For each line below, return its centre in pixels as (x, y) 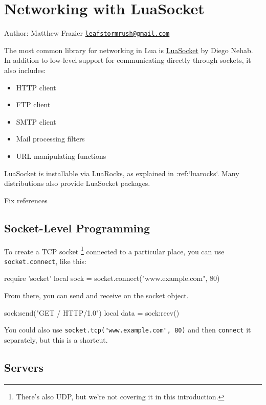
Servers (24, 367)
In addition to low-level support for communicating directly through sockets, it (128, 60)
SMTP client (36, 121)
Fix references (26, 200)
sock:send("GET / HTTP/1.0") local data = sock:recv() (92, 312)
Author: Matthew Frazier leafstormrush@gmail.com (87, 33)
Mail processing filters (50, 139)
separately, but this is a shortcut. (56, 339)
